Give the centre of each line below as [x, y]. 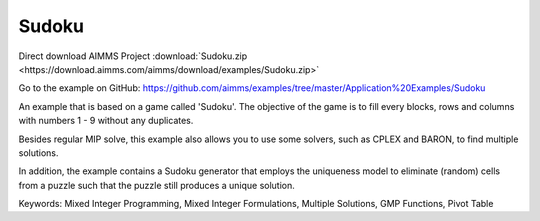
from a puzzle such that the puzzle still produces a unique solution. [156, 185]
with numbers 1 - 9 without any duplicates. [106, 121]
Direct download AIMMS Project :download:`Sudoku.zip [133, 56]
